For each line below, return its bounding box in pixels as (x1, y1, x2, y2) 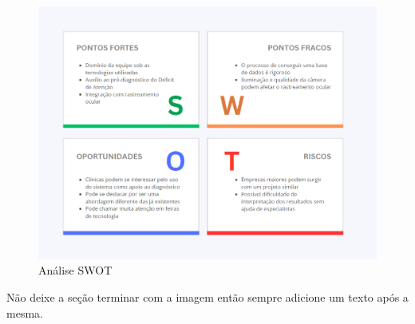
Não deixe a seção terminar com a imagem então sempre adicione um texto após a (6, 288, 409, 305)
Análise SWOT (38, 262, 113, 279)
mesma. (6, 304, 43, 321)
